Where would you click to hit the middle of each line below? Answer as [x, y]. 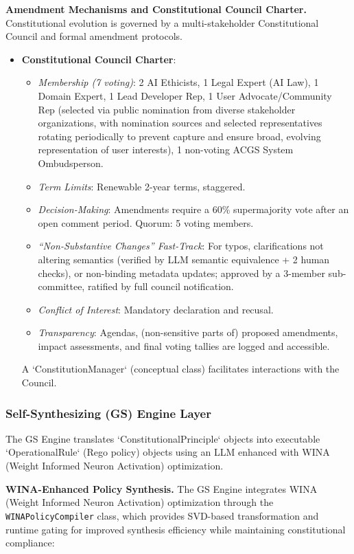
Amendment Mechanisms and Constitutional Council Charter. [156, 9]
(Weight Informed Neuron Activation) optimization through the [140, 502]
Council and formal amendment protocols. [94, 36]
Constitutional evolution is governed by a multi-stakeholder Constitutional [162, 22]
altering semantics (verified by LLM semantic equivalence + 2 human [184, 259]
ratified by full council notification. [161, 286]
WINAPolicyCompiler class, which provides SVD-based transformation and [162, 515]
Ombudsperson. [71, 163]
